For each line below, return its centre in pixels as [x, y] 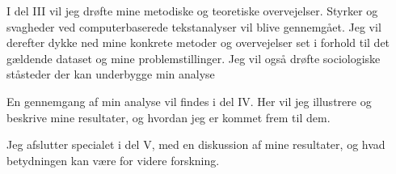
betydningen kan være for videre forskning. [113, 160]
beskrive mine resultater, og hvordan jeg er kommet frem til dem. [169, 117]
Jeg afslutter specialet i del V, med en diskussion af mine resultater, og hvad [196, 144]
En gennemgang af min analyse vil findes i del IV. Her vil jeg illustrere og [189, 101]
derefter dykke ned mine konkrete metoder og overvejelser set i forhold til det [198, 42]
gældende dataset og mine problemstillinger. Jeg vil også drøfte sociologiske [194, 58]
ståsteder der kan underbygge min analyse [111, 74]
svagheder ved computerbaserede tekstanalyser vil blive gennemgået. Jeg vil [194, 26]
